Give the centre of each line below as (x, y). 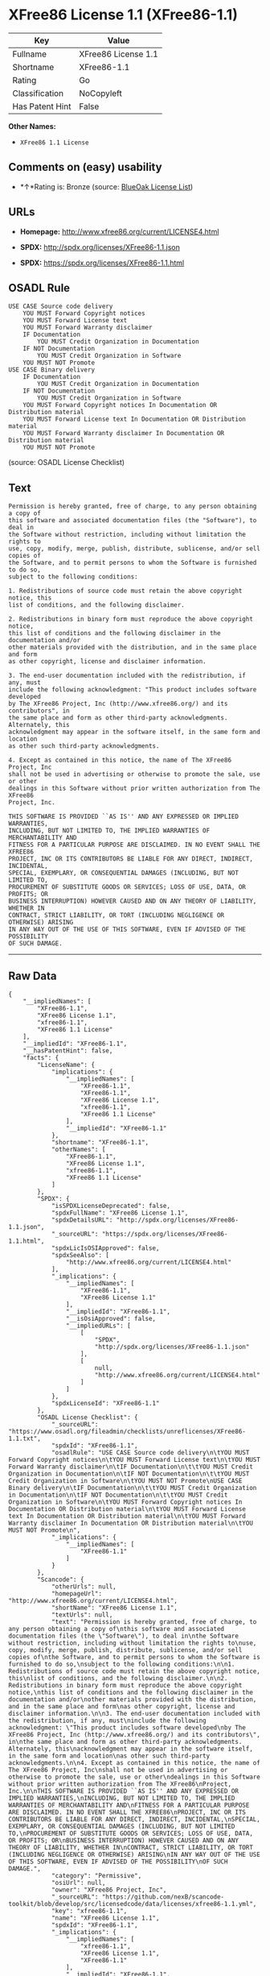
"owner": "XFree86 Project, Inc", (109, 1890)
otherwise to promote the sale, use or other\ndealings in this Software (135, 1777)
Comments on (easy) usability (85, 167)
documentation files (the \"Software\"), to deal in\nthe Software (124, 1636)
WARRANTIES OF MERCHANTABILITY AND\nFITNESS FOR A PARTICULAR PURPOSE (129, 1805)
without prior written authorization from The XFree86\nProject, (120, 1784)
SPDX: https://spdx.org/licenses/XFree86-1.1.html (102, 263)
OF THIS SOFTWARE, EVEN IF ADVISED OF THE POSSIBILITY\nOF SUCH (118, 1862)
